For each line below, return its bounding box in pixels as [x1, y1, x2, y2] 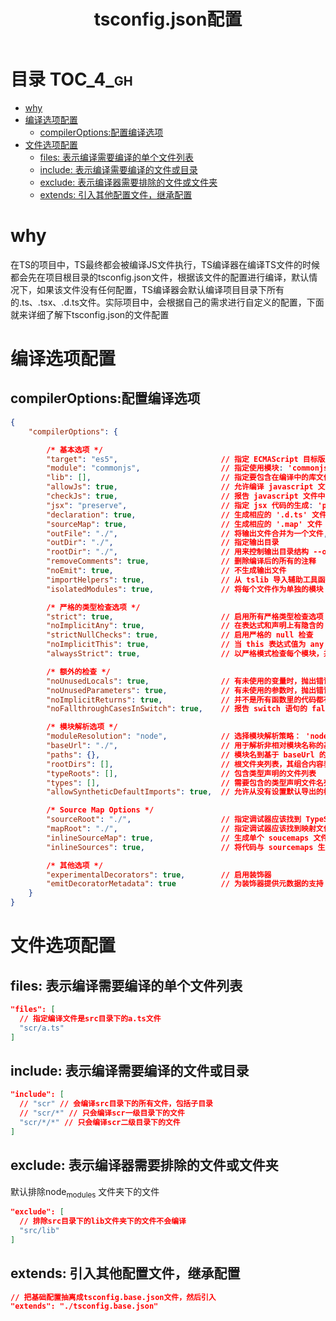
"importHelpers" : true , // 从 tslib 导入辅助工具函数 [46, 575, 333, 585]
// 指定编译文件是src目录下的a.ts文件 [19, 1013, 162, 1024]
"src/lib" [19, 1226, 60, 1236]
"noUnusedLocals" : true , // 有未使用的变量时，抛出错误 [46, 676, 332, 686]
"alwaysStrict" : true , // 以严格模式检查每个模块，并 [46, 649, 332, 659]
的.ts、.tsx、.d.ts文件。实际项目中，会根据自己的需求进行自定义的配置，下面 [10, 296, 325, 308]
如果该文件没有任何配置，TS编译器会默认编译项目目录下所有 [36, 283, 285, 295]
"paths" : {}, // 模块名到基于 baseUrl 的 [46, 750, 327, 760]
